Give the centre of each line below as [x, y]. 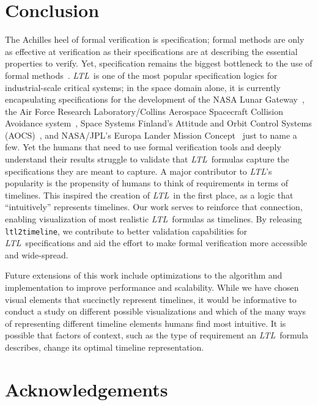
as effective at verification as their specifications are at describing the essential [151, 51]
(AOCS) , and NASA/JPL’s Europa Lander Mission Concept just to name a [151, 135]
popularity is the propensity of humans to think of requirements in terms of [147, 183]
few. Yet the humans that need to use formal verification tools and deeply [143, 147]
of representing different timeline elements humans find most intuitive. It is [146, 323]
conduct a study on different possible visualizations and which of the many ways [156, 311]
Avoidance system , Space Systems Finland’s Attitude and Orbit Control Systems [158, 123]
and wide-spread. [37, 254]
